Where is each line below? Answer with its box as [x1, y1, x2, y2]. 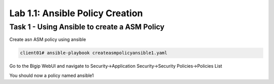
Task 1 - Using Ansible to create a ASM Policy [9, 22, 165, 31]
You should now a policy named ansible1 [9, 72, 94, 78]
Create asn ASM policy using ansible [9, 36, 86, 43]
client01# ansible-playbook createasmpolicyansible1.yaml [20, 50, 167, 56]
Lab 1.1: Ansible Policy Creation [9, 8, 143, 19]
